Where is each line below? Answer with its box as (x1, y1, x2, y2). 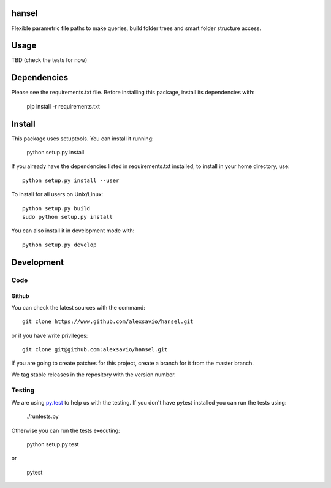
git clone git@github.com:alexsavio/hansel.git (22, 346, 168, 353)
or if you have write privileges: (11, 332, 88, 339)
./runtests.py (26, 413, 59, 420)
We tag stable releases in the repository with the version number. (11, 371, 176, 378)
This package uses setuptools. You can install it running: (11, 135, 154, 142)
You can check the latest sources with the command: (11, 303, 145, 311)
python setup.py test (26, 440, 79, 448)
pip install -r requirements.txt (26, 102, 101, 110)
